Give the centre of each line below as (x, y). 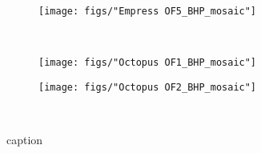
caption (25, 140)
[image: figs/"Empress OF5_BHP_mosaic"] (148, 11)
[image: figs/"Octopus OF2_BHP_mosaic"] (148, 87)
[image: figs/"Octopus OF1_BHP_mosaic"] (148, 63)
